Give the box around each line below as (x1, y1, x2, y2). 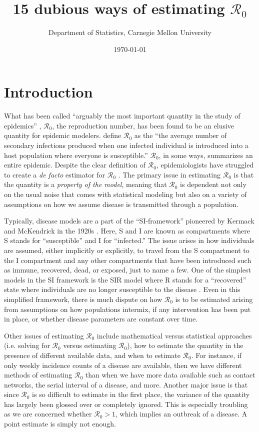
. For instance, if (191, 349, 242, 360)
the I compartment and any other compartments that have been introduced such (4, 254, 251, 265)
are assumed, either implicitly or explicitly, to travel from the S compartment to (4, 244, 249, 255)
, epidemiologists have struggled (156, 159, 254, 170)
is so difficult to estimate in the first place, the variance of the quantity (32, 389, 250, 399)
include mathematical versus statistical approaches (96, 330, 252, 340)
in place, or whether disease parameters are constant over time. (4, 313, 198, 324)
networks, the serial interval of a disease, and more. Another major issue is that (4, 379, 248, 389)
